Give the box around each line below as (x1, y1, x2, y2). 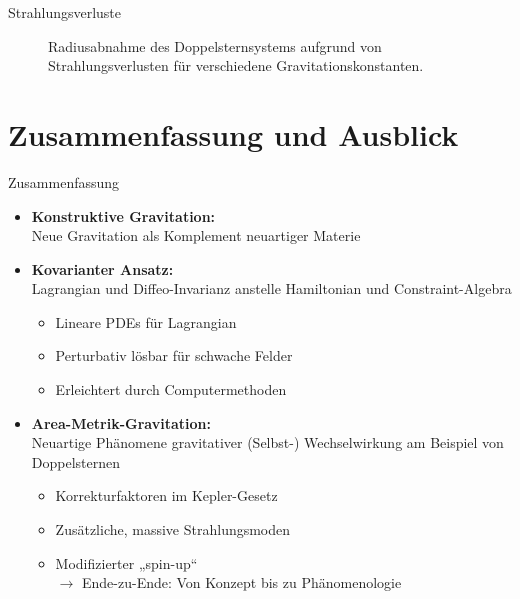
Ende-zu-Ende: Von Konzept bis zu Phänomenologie (81, 572, 402, 593)
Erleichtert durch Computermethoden (55, 379, 287, 400)
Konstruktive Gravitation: (31, 205, 216, 226)
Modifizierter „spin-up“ (55, 552, 198, 573)
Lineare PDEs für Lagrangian (55, 311, 237, 332)
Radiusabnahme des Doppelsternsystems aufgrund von (48, 35, 382, 56)
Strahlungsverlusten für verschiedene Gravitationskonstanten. (48, 55, 424, 76)
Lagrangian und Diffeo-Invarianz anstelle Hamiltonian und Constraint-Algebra (31, 278, 512, 299)
